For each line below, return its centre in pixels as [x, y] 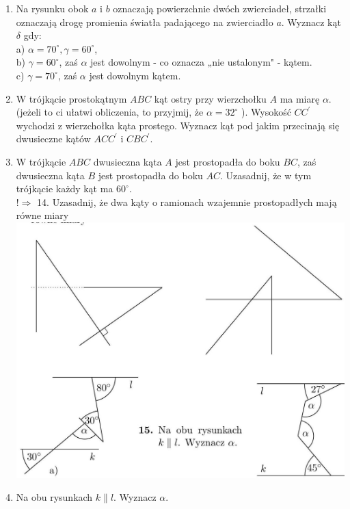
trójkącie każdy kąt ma [65, 188]
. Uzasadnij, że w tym [266, 175]
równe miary [42, 215]
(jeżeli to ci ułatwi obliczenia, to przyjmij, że [110, 112]
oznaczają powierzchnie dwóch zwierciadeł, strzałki [220, 8]
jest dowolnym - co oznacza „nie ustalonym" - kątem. [201, 62]
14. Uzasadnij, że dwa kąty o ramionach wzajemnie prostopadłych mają [187, 201]
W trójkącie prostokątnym [71, 98]
